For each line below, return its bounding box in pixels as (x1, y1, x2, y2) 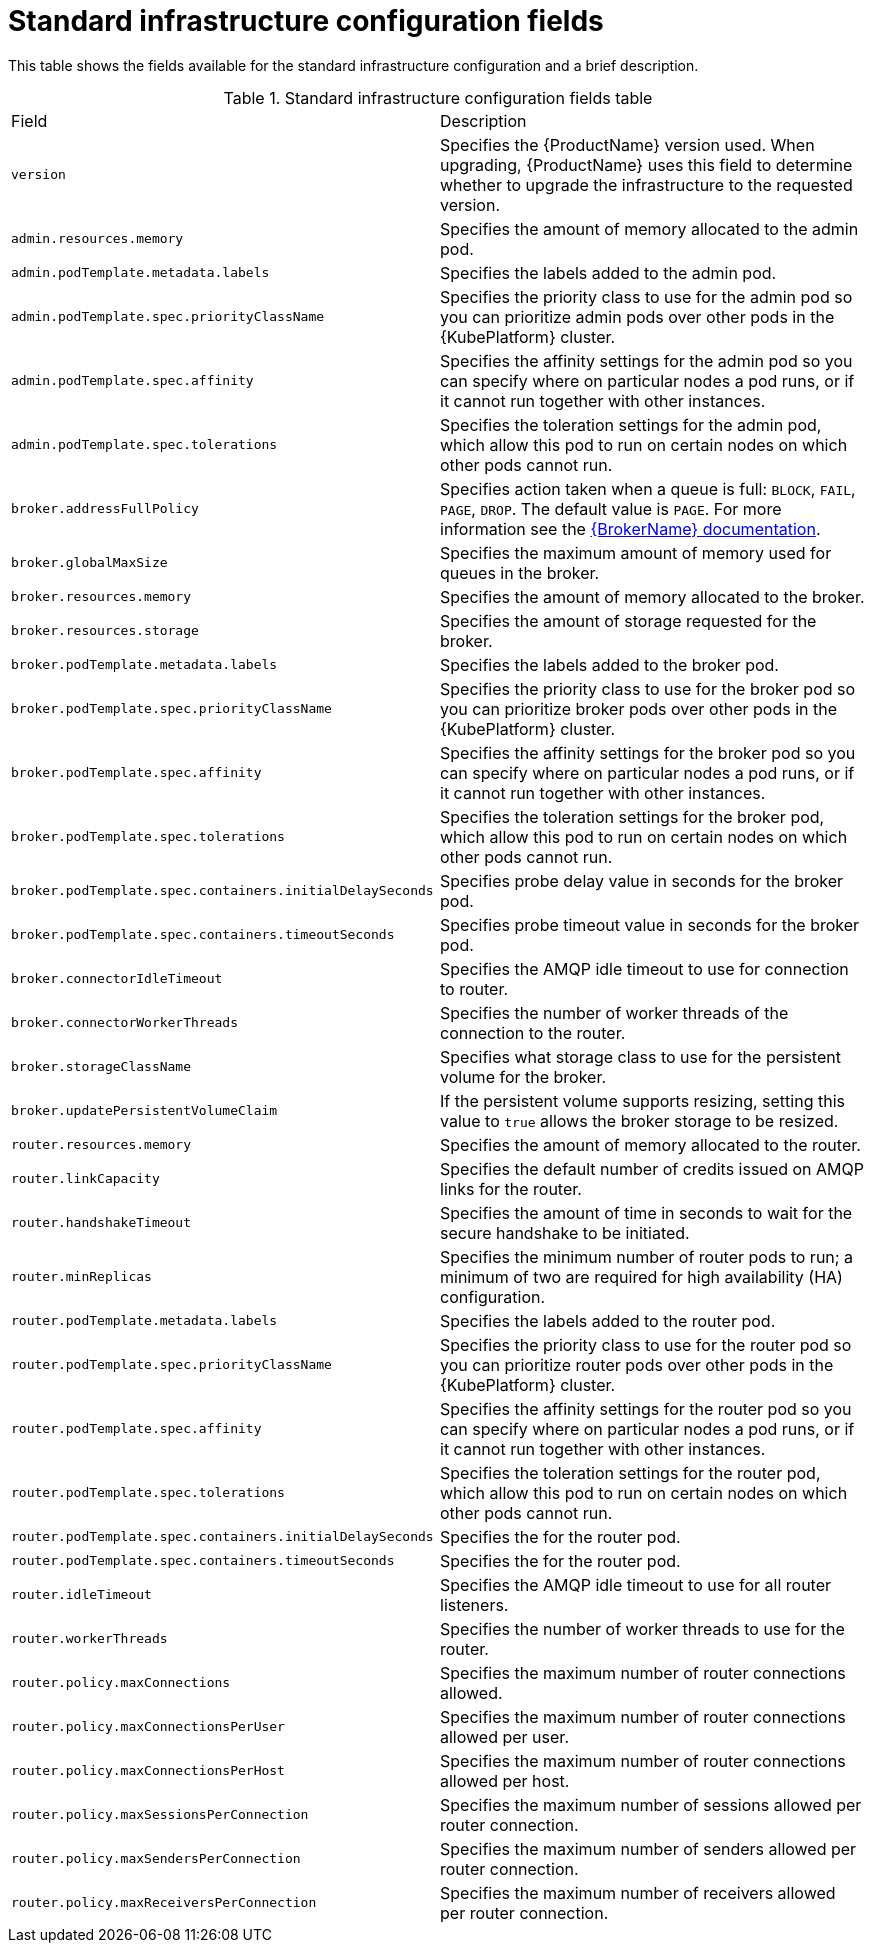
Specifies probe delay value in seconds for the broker (440, 870, 844, 891)
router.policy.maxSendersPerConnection (11, 1851, 301, 1867)
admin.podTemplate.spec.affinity (11, 373, 254, 389)
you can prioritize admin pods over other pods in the (440, 306, 835, 327)
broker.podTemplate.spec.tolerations (11, 829, 285, 845)
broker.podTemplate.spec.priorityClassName (11, 701, 332, 717)
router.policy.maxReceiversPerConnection (11, 1895, 317, 1911)
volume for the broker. (440, 1066, 607, 1087)
